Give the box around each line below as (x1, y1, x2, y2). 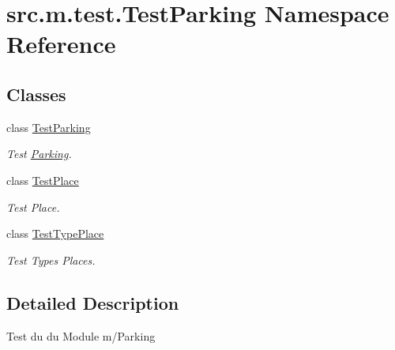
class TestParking (6, 119, 91, 135)
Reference (6, 28, 116, 60)
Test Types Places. (6, 251, 96, 268)
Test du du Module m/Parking (6, 327, 156, 344)
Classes (6, 81, 66, 106)
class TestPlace (6, 171, 79, 188)
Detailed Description (6, 290, 179, 314)
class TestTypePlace (6, 225, 104, 242)
